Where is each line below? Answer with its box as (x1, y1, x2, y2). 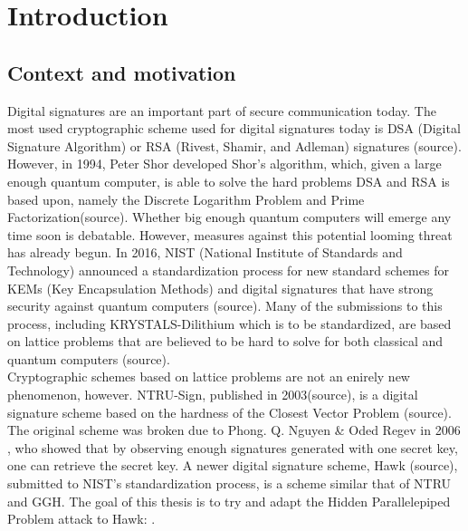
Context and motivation (7, 58, 236, 86)
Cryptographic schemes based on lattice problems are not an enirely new (7, 367, 410, 386)
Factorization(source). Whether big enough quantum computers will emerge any (7, 208, 452, 227)
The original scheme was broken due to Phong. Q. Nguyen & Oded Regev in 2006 (7, 420, 461, 439)
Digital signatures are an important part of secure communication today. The (7, 101, 436, 120)
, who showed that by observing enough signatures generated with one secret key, (7, 438, 458, 457)
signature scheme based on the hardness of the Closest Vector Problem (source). (7, 402, 452, 421)
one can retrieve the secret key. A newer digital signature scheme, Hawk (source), (7, 456, 458, 475)
